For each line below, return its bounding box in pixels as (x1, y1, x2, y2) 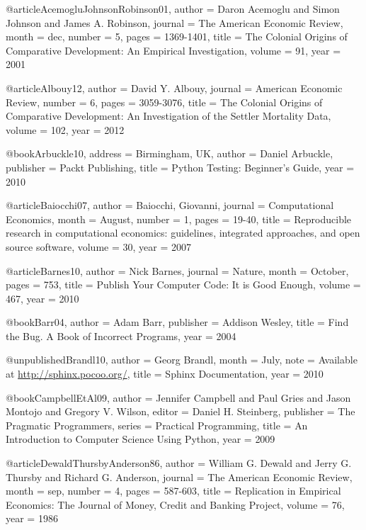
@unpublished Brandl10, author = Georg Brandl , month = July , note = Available (6, 352, 358, 367)
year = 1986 (6, 511, 58, 526)
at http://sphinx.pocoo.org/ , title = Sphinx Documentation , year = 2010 (6, 366, 324, 381)
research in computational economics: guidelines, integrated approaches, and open (6, 225, 360, 240)
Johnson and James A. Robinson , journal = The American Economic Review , (6, 15, 343, 30)
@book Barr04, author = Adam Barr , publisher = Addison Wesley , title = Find (6, 315, 349, 329)
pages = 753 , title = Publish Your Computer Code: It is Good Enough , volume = (6, 277, 361, 292)
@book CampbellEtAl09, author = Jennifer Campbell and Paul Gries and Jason (6, 390, 351, 405)
